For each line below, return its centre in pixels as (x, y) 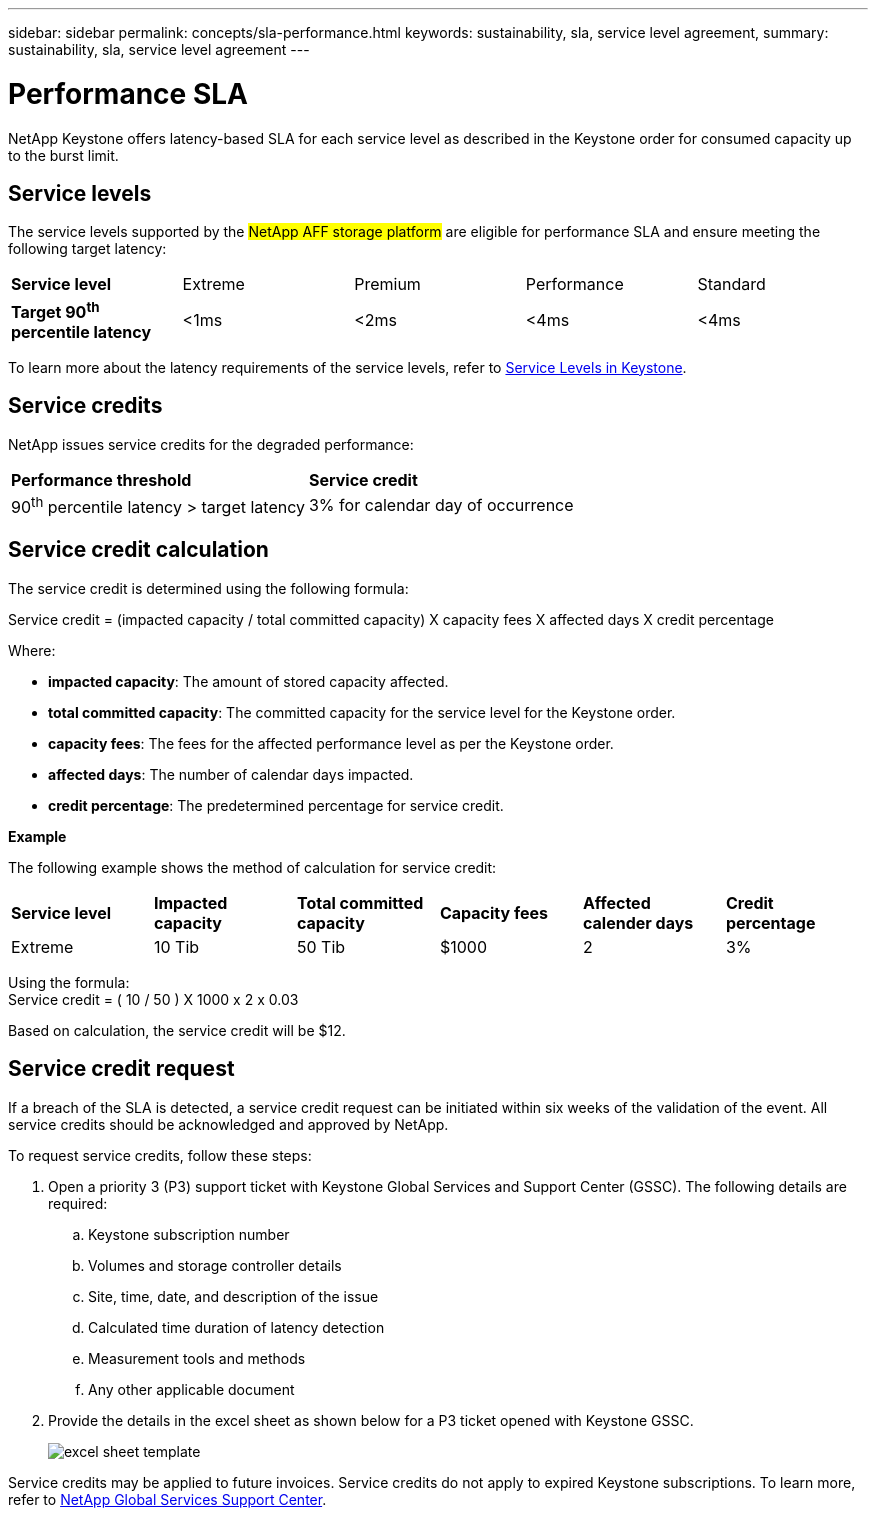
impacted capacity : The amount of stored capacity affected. (248, 681)
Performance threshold (101, 479)
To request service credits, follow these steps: (160, 1155)
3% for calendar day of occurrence (441, 505)
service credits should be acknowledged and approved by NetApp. (228, 1124)
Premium (387, 284)
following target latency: (87, 249)
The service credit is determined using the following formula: (208, 588)
